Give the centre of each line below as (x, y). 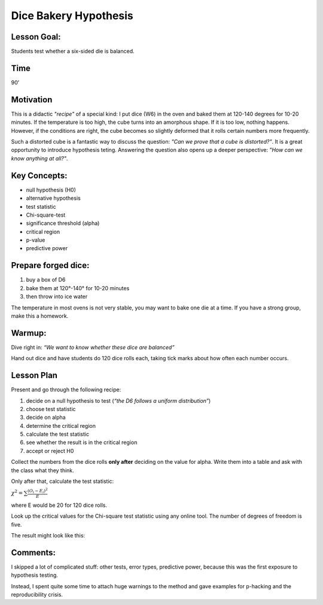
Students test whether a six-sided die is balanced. (73, 51)
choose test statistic (51, 409)
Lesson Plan (34, 376)
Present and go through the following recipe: (66, 390)
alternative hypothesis (53, 198)
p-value (36, 240)
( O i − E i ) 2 (37, 491)
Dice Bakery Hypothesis (72, 16)
